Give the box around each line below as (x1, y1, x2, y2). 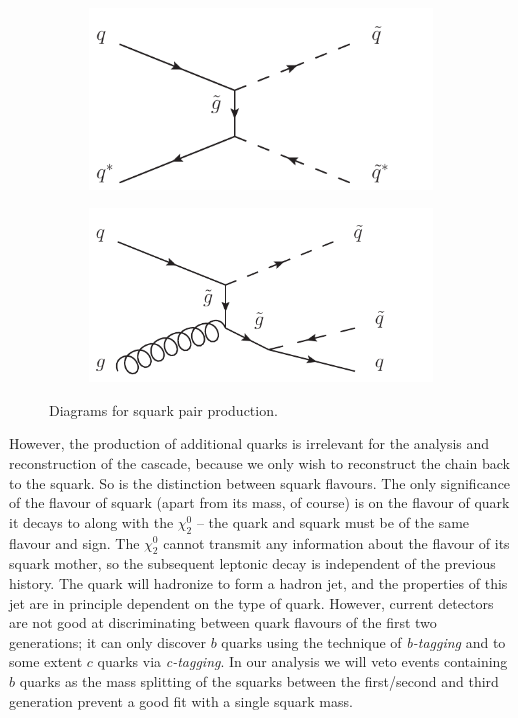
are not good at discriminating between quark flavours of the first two (9, 612, 437, 633)
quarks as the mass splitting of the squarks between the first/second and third (19, 670, 499, 691)
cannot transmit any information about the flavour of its (163, 532, 510, 553)
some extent (9, 651, 83, 672)
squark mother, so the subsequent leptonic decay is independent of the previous (9, 553, 496, 574)
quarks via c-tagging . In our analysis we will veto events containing (97, 651, 508, 672)
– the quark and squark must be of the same (196, 511, 470, 532)
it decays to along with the (9, 511, 174, 532)
